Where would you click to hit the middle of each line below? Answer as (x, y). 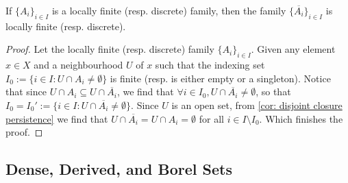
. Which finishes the (301, 118)
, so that (273, 91)
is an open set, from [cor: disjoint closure (257, 105)
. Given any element (293, 49)
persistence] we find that (57, 118)
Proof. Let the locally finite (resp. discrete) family (110, 49)
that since (26, 91)
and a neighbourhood (78, 65)
